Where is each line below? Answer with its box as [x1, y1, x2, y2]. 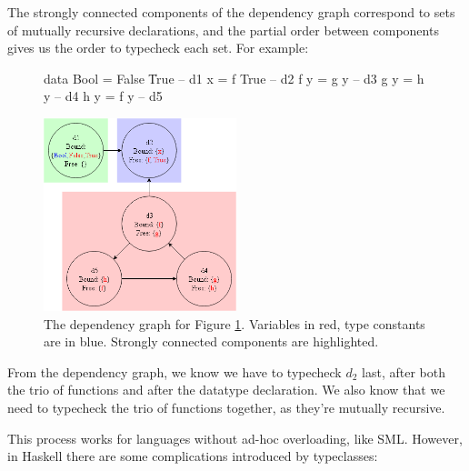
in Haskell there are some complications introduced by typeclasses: [7, 446, 378, 466]
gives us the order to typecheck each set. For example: [7, 38, 309, 57]
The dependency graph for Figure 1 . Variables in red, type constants [44, 314, 425, 333]
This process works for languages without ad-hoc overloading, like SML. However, [7, 428, 463, 447]
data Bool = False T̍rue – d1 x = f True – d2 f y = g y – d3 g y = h [44, 68, 424, 87]
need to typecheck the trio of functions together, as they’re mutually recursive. [7, 397, 445, 416]
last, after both [362, 362, 445, 381]
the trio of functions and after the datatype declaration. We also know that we [7, 380, 445, 399]
